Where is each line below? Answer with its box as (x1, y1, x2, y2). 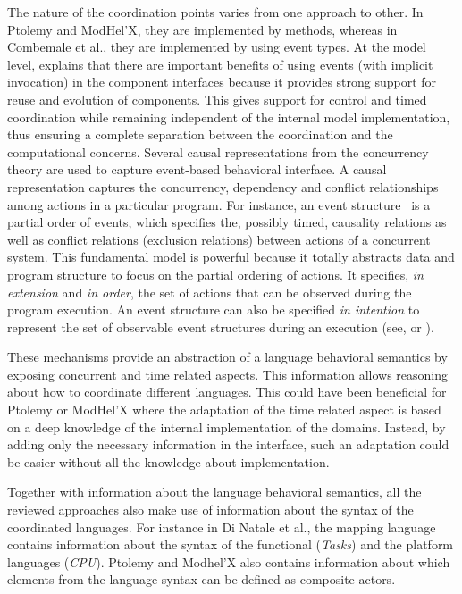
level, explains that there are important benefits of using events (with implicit (7, 54, 433, 73)
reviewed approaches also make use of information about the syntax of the (7, 500, 414, 519)
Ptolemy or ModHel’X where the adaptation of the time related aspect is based (7, 400, 441, 419)
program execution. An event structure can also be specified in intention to (7, 300, 420, 319)
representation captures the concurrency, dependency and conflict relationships (7, 177, 439, 196)
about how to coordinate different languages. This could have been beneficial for (7, 382, 447, 401)
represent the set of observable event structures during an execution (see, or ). (7, 317, 434, 336)
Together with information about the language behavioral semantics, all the (7, 482, 422, 501)
